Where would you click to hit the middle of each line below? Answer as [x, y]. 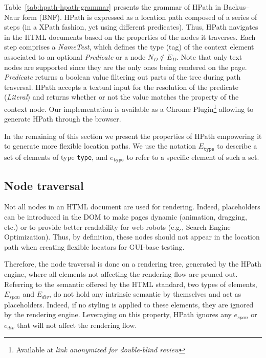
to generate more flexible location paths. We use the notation [100, 146]
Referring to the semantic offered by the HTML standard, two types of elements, [131, 284]
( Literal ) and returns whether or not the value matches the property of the [121, 97]
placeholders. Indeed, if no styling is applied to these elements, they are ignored [129, 304]
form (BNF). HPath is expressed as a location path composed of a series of [140, 17]
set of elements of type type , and [56, 157]
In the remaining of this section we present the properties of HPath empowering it [133, 136]
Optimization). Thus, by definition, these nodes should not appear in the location [132, 237]
